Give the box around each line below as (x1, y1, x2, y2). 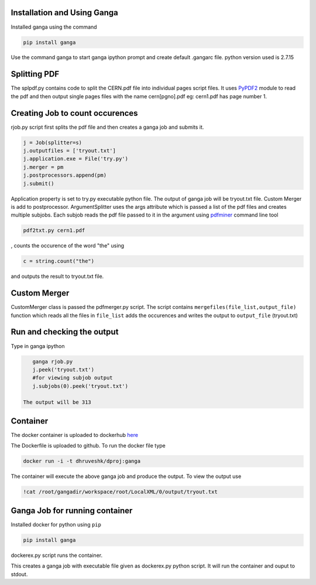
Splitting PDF (11, 69, 60, 79)
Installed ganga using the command (11, 23, 97, 30)
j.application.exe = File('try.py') (23, 156, 129, 162)
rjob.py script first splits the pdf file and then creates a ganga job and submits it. (11, 123, 204, 130)
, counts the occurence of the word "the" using (11, 242, 125, 249)
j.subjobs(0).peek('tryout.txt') (32, 383, 129, 389)
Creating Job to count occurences (11, 108, 138, 118)
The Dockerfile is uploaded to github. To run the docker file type (11, 442, 166, 449)
